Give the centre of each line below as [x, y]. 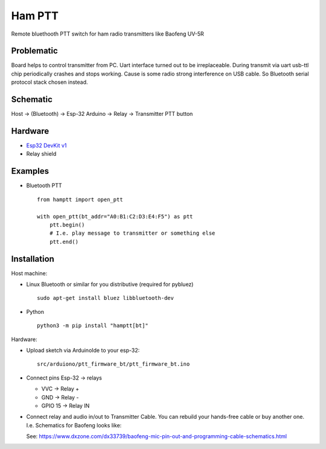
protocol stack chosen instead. [50, 82]
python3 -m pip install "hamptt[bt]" [93, 326]
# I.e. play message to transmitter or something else [132, 233]
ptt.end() [64, 242]
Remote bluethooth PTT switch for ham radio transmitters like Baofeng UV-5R [108, 34]
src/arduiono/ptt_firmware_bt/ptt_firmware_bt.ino [113, 364]
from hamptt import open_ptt [80, 199]
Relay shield [41, 154]
